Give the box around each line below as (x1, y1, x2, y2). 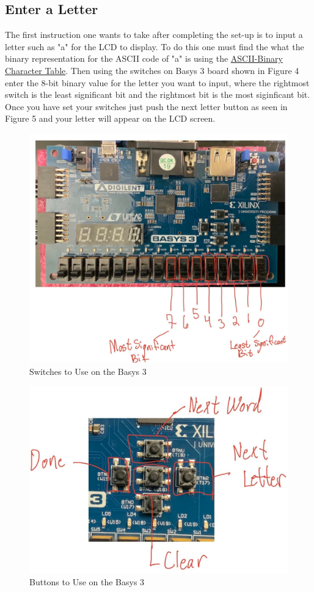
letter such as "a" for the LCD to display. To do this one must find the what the (5, 40, 304, 53)
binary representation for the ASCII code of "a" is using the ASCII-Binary (5, 52, 283, 65)
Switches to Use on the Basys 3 (29, 364, 147, 377)
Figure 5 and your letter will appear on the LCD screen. (5, 112, 216, 125)
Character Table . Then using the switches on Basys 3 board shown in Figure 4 (5, 64, 299, 76)
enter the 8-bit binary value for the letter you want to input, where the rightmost (5, 76, 310, 89)
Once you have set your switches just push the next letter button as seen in (5, 100, 288, 113)
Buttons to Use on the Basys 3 (29, 575, 145, 588)
